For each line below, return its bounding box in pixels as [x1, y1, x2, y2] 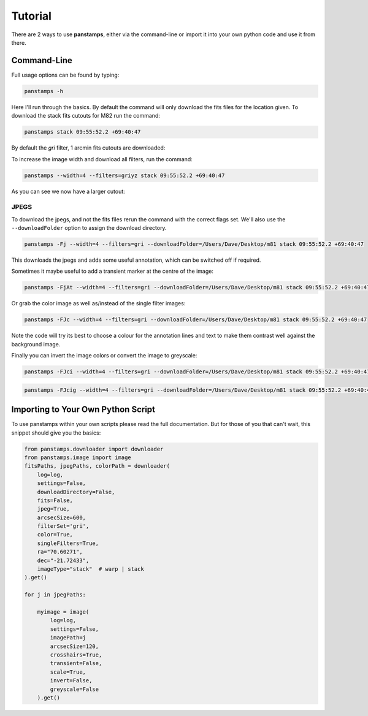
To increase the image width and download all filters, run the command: [11, 155, 193, 162]
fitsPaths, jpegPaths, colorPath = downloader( [24, 463, 170, 470]
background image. [11, 340, 61, 348]
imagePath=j [50, 634, 86, 641]
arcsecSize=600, [37, 514, 86, 521]
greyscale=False [50, 685, 99, 693]
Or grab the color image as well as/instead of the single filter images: [11, 300, 186, 307]
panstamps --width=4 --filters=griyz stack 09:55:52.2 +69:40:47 [24, 172, 225, 179]
